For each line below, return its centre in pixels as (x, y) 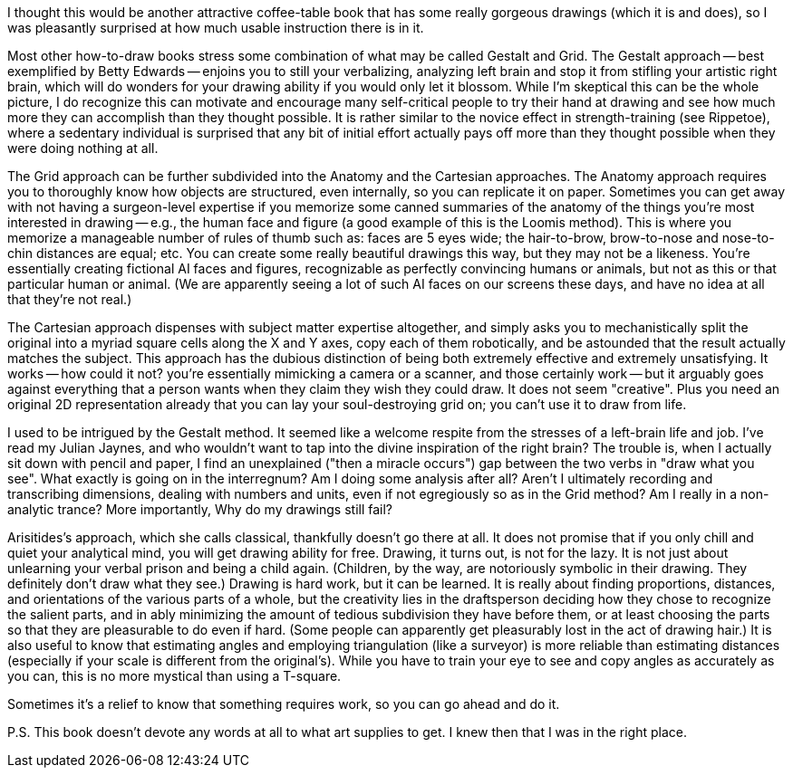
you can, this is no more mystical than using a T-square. (174, 676)
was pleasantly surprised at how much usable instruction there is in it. (216, 28)
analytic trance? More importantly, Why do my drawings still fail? (200, 509)
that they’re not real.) (70, 299)
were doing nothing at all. (83, 148)
